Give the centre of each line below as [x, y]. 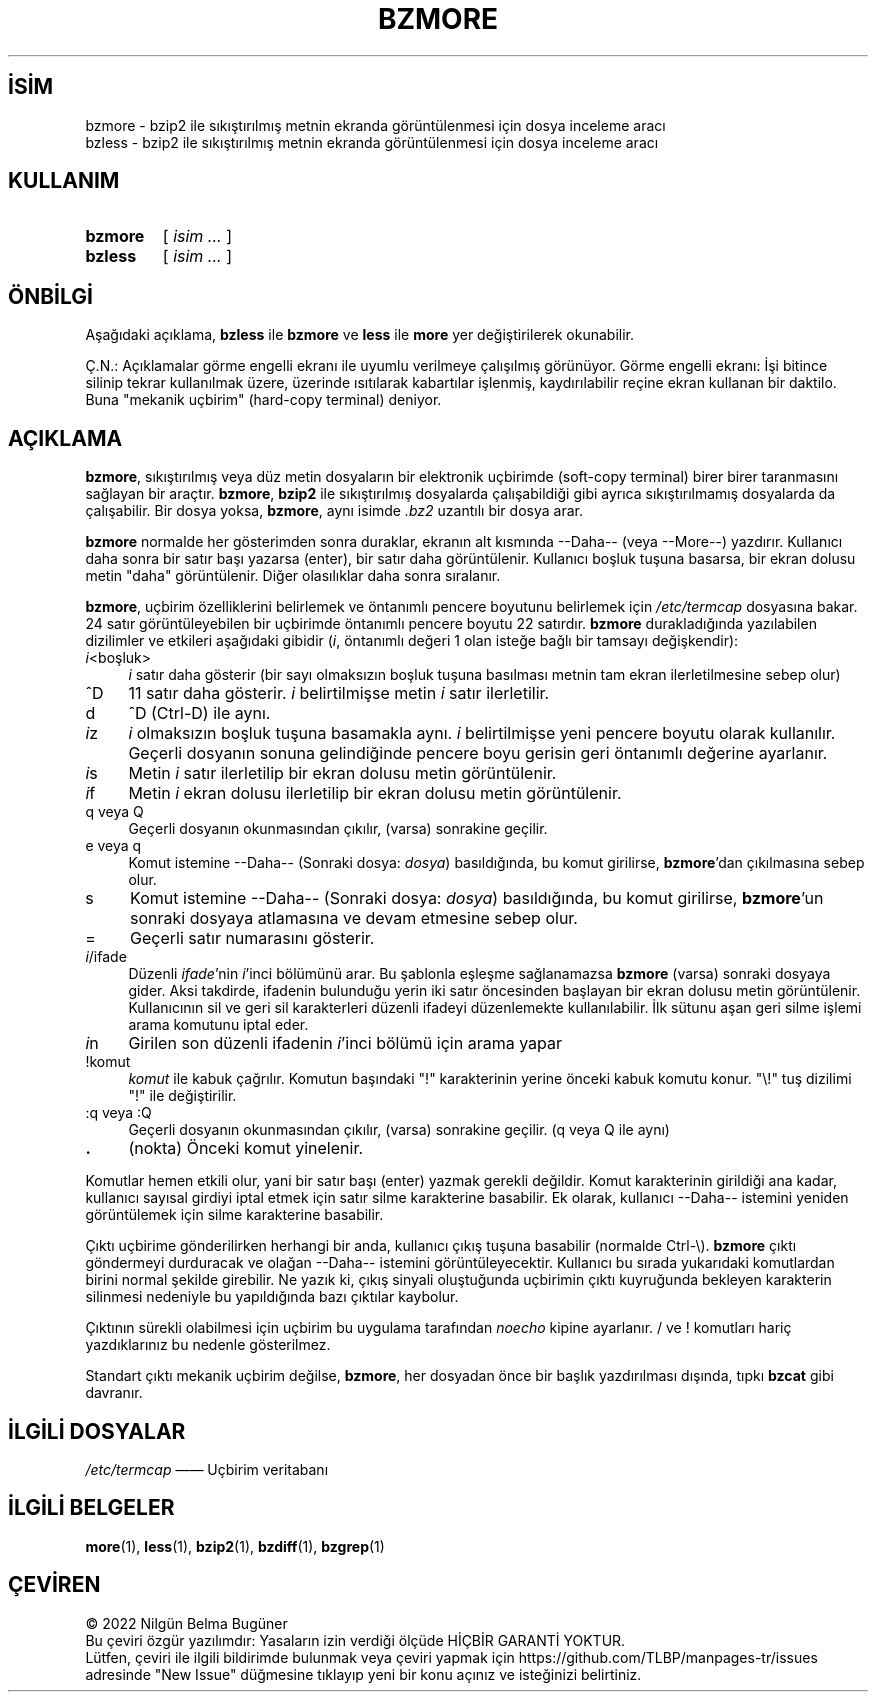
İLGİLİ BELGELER [91, 1508]
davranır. [114, 1393]
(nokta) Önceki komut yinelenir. [246, 1148]
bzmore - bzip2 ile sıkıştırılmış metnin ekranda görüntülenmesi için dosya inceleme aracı [375, 125]
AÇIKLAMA [65, 438]
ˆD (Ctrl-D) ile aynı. [199, 713]
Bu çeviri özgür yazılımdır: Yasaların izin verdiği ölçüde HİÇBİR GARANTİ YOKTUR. [355, 1640]
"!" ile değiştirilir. [182, 1096]
